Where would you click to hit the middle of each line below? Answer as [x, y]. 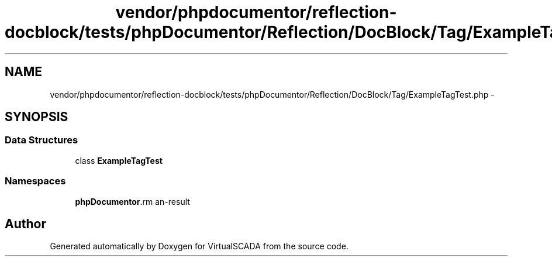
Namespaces [35, 181]
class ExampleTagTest [119, 160]
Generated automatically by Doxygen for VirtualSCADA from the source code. [199, 246]
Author [25, 224]
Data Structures [42, 140]
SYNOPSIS [37, 117]
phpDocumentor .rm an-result [132, 201]
